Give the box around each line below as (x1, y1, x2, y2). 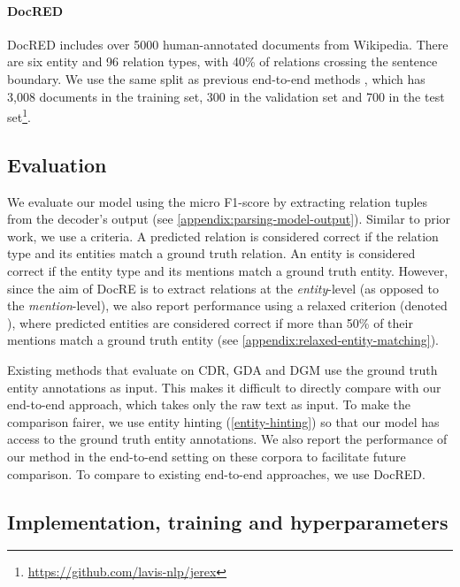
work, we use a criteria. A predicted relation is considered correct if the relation (7, 226, 439, 245)
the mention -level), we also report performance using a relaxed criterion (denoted (7, 296, 448, 315)
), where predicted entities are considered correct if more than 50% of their (7, 313, 413, 332)
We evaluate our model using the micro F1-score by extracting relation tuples (7, 192, 428, 210)
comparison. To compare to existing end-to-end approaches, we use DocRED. (7, 464, 425, 483)
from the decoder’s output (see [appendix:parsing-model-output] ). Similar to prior (7, 210, 451, 228)
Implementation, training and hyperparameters (7, 507, 448, 535)
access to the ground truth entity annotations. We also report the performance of (7, 430, 448, 448)
